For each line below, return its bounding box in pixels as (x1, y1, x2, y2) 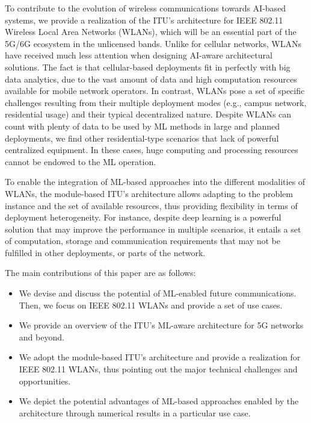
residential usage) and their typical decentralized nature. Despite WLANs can (5, 108, 292, 121)
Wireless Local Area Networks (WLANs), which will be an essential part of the (5, 25, 297, 38)
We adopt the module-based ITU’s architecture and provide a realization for (19, 351, 301, 363)
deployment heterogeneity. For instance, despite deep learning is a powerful (5, 211, 282, 224)
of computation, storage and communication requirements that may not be (5, 234, 280, 247)
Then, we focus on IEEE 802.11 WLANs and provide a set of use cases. (19, 298, 283, 311)
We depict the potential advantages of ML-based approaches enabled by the (19, 395, 299, 407)
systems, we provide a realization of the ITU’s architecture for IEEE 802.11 (5, 13, 283, 26)
